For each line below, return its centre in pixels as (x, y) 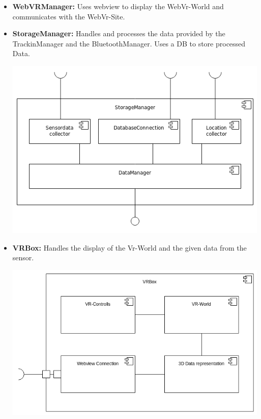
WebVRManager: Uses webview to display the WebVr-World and (118, 6)
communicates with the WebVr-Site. (69, 16)
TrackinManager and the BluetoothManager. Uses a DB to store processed (129, 43)
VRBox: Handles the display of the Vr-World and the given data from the (129, 247)
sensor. (23, 257)
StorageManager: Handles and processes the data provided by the (119, 33)
